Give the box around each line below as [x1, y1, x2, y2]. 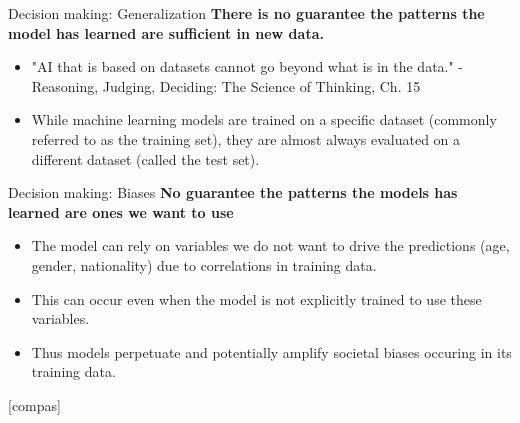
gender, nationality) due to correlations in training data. [31, 254, 377, 275]
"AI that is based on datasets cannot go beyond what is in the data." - [31, 56, 464, 77]
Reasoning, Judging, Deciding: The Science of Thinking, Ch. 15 [31, 75, 421, 96]
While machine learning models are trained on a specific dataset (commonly [31, 109, 497, 130]
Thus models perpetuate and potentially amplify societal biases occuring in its [31, 341, 512, 362]
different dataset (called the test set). [31, 148, 260, 169]
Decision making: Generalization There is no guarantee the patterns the [8, 3, 485, 23]
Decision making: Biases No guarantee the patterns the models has [8, 182, 458, 203]
